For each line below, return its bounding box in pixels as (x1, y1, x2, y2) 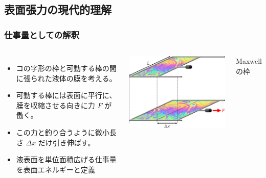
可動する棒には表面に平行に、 (16, 90, 117, 100)
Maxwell (236, 56, 262, 66)
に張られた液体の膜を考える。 (16, 72, 117, 83)
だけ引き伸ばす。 (38, 137, 95, 147)
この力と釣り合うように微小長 (16, 126, 117, 137)
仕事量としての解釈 (4, 28, 79, 41)
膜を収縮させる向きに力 (16, 99, 95, 110)
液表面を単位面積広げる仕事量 (16, 154, 117, 165)
